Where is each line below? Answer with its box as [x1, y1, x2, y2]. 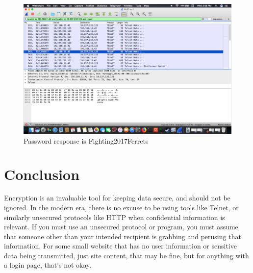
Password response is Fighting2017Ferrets [24, 135, 149, 146]
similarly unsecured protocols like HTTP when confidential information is [4, 212, 225, 222]
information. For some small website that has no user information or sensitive [4, 241, 237, 251]
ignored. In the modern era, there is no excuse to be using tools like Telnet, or [4, 202, 239, 212]
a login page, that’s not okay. [4, 260, 92, 270]
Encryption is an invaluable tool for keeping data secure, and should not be [4, 193, 230, 203]
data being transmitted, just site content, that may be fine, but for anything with [4, 250, 249, 260]
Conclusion [4, 164, 80, 184]
